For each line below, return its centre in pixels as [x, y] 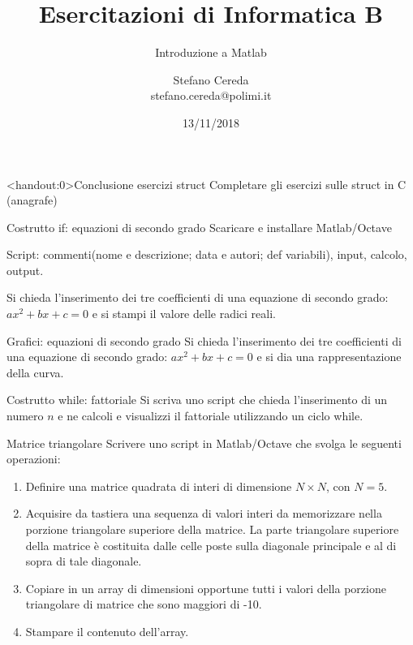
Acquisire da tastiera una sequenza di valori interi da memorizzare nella [204, 513]
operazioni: [34, 459]
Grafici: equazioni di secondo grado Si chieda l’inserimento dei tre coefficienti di [204, 340]
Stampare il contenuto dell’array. [107, 631]
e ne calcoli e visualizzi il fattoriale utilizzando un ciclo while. [211, 416]
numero [25, 416]
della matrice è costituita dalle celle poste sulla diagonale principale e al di [211, 545]
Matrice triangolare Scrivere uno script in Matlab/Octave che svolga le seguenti [204, 443]
